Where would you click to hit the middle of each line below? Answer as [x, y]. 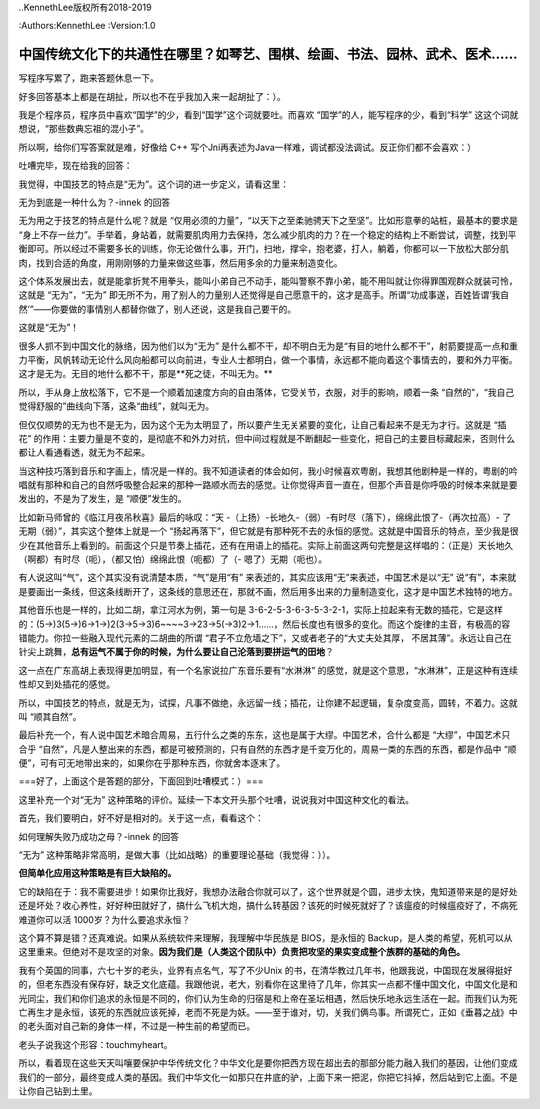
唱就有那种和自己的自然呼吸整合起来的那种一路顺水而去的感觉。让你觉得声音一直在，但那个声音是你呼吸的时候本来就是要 [268, 485]
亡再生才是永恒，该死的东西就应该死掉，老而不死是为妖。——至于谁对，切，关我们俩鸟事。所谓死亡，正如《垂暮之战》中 [268, 1012]
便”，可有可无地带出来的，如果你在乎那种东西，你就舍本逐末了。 [152, 763]
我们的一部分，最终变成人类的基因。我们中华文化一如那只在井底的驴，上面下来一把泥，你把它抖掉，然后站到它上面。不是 [268, 1077]
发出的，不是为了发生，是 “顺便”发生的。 [102, 499]
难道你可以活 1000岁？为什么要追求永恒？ [104, 919]
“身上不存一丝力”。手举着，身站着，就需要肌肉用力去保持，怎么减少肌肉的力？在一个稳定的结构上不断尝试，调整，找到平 [267, 234]
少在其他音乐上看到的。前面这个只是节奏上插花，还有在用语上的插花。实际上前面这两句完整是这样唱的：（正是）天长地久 [266, 545]
